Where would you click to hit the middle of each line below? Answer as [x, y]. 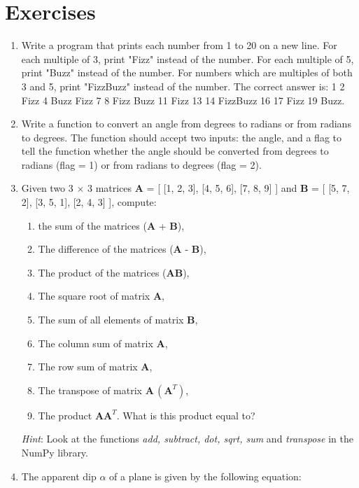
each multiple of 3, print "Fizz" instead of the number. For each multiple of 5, [188, 58]
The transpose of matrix [90, 390]
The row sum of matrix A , [95, 367]
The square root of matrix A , [101, 296]
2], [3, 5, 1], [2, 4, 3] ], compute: [89, 202]
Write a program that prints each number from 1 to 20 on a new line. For [179, 45]
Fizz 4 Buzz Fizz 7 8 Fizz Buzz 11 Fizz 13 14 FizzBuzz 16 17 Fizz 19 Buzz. [183, 100]
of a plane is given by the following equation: [205, 476]
